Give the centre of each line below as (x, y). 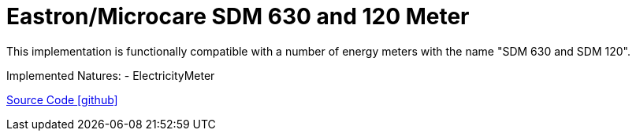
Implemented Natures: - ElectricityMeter (111, 75)
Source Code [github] (62, 99)
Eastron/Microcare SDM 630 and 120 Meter (238, 16)
